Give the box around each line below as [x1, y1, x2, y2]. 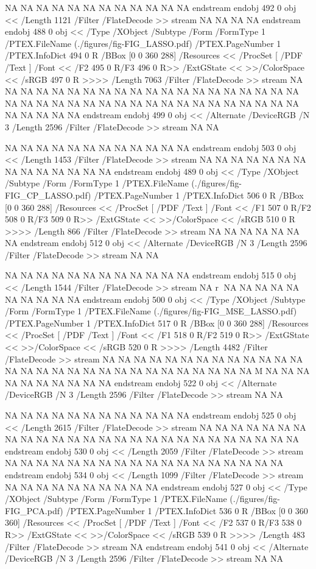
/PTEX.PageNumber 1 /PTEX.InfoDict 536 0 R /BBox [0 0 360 [66, 504, 308, 517]
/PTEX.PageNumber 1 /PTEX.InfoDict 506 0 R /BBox [94, 188, 304, 201]
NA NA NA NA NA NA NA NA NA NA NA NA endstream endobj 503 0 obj [5, 141, 297, 154]
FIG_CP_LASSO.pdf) [5, 188, 91, 201]
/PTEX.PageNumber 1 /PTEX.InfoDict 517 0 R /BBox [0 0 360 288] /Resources [5, 316, 309, 329]
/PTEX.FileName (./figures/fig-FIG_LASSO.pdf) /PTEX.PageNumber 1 [5, 37, 281, 49]
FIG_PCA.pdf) [5, 504, 63, 517]
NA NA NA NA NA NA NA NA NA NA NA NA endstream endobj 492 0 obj [5, 1, 297, 13]
